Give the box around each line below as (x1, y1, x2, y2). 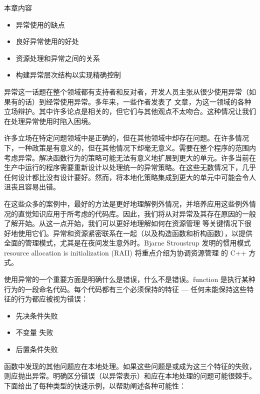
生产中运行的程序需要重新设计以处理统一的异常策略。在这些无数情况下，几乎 (4, 162, 256, 172)
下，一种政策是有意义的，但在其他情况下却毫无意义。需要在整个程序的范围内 (4, 142, 256, 152)
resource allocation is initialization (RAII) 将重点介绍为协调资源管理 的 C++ (4, 247, 246, 257)
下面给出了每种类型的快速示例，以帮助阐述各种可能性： (4, 380, 186, 390)
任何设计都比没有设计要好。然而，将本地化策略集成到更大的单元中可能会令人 (4, 171, 256, 182)
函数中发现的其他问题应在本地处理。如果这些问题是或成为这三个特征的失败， (4, 360, 256, 371)
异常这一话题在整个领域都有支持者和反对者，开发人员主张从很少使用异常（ (4, 86, 249, 96)
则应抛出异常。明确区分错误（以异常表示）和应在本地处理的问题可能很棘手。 (4, 370, 256, 381)
